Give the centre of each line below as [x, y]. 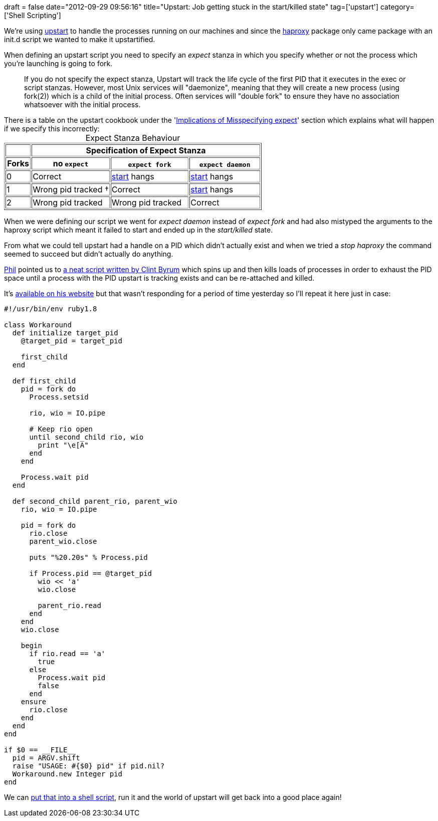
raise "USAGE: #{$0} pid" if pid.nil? [88, 766]
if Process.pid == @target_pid [91, 573]
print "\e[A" [63, 445]
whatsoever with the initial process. [82, 105]
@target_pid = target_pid [72, 341]
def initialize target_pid [65, 333]
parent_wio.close [63, 541]
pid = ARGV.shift [46, 758]
